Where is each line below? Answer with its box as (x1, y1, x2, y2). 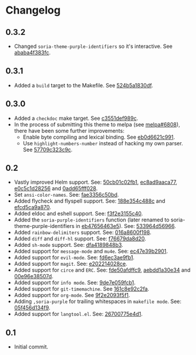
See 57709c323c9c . (22, 146, 73, 153)
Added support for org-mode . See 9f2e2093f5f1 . (14, 292, 130, 299)
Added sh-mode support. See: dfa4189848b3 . (14, 242, 123, 249)
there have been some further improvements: (14, 127, 125, 134)
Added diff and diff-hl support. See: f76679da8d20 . (14, 235, 146, 242)
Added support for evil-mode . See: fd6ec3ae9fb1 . (14, 254, 135, 261)
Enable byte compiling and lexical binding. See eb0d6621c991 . (22, 133, 175, 141)
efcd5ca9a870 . (14, 204, 51, 211)
